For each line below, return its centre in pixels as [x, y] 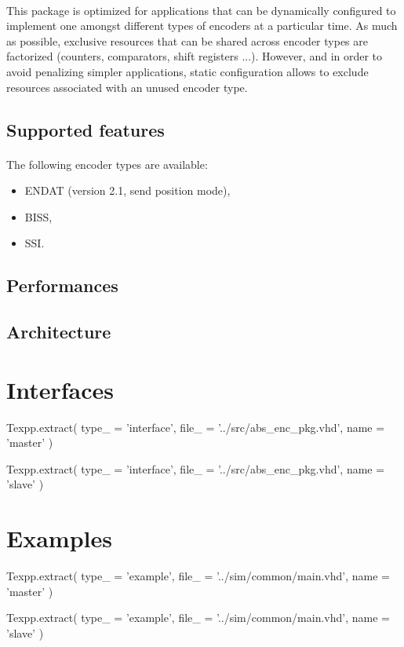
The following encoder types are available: [107, 164]
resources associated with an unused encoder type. [127, 87]
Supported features [86, 129]
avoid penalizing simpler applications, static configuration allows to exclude [187, 71]
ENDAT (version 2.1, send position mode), [127, 190]
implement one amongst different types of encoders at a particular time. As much [202, 26]
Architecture [59, 332]
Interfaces [60, 389]
